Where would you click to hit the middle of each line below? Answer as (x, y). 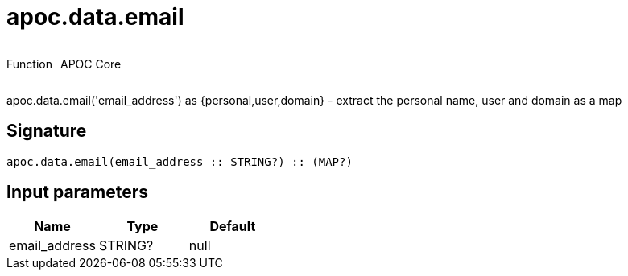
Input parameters (78, 192)
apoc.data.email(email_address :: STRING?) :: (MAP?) (180, 161)
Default (233, 227)
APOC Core (91, 64)
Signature (47, 131)
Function (29, 64)
